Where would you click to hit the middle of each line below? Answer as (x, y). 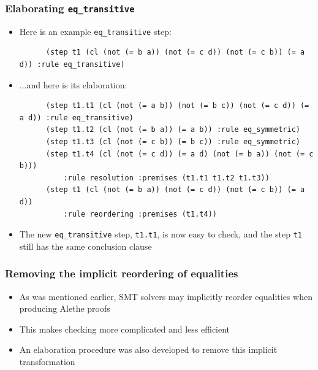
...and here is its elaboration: (73, 84)
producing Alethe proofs (65, 308)
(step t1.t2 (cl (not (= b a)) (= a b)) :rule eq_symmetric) (173, 130)
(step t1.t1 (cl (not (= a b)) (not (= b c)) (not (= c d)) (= (177, 106)
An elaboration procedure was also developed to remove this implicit (148, 349)
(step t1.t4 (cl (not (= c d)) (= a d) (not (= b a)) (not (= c (180, 154)
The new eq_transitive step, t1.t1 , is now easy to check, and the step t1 (161, 234)
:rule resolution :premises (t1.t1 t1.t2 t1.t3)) (166, 178)
